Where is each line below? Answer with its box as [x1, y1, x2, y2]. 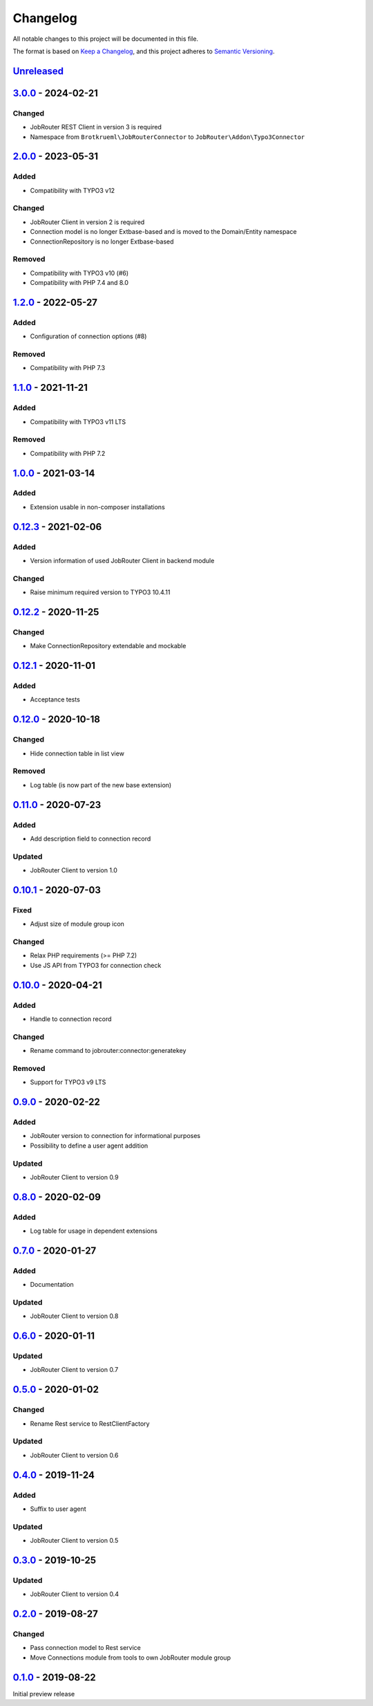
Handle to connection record [30, 1014, 112, 1023]
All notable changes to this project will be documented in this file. [12, 35, 199, 43]
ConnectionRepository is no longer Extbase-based [30, 237, 174, 246]
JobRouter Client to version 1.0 [30, 866, 117, 874]
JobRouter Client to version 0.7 [30, 1366, 119, 1374]
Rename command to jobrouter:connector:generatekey [30, 1047, 186, 1055]
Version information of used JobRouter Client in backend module [30, 557, 215, 565]
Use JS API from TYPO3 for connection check [30, 961, 162, 969]
